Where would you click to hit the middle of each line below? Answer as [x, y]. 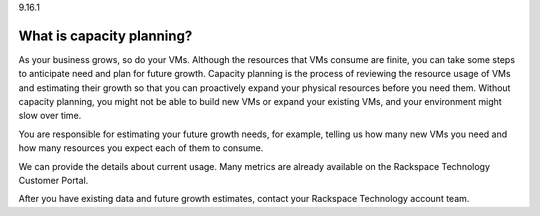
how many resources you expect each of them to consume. [141, 148]
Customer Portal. [53, 181]
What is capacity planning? [105, 35]
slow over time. [50, 116]
